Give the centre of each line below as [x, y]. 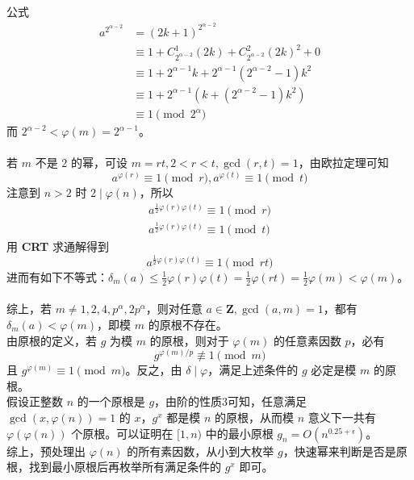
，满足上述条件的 [253, 370]
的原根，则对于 [189, 340]
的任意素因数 [307, 340]
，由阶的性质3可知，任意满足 [231, 401]
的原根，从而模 [254, 417]
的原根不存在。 [188, 324]
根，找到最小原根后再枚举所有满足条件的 [114, 467]
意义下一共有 [342, 417]
